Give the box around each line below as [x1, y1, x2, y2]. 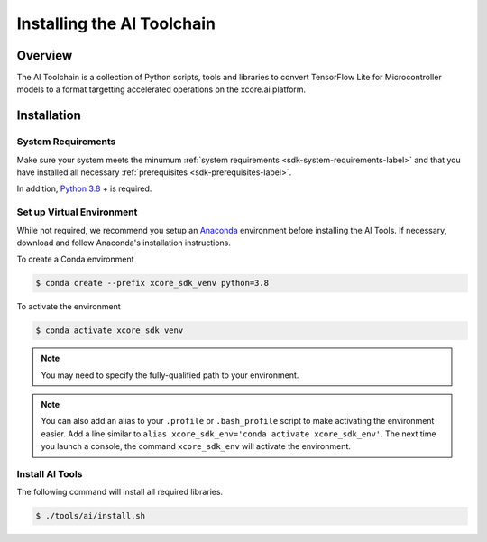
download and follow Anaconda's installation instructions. [16, 237, 232, 248]
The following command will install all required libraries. [16, 487, 224, 498]
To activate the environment [16, 301, 121, 312]
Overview [16, 48, 73, 63]
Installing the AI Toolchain [16, 14, 216, 33]
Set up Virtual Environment [16, 206, 138, 218]
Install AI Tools [16, 467, 83, 480]
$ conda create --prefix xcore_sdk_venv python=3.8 [35, 278, 270, 289]
